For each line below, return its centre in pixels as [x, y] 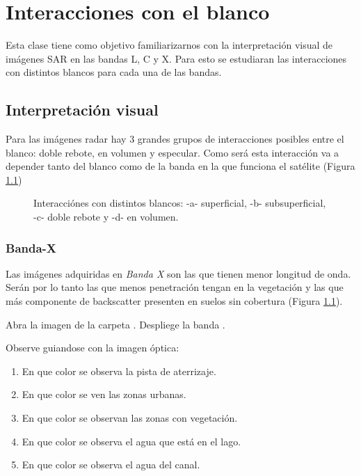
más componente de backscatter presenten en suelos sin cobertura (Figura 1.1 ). [174, 301]
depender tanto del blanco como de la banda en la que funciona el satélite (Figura [180, 166]
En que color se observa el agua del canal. [111, 465]
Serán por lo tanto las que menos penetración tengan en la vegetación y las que [175, 287]
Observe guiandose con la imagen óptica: [93, 348]
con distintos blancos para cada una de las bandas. [114, 72]
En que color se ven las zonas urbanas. [104, 394]
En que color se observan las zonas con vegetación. [130, 418]
